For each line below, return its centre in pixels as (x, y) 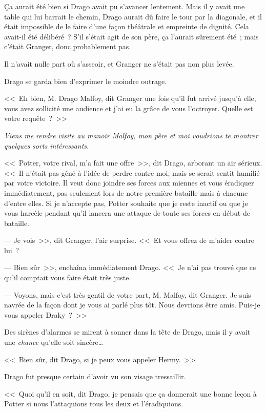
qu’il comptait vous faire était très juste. (68, 277)
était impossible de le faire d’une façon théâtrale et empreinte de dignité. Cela (127, 26)
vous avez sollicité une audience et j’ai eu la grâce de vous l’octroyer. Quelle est (129, 108)
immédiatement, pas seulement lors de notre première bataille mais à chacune (126, 192)
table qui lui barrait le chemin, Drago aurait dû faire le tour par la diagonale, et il (133, 16)
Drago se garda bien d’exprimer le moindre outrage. (86, 81)
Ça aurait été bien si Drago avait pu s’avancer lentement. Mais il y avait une (125, 6)
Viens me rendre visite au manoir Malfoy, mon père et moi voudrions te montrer (131, 135)
